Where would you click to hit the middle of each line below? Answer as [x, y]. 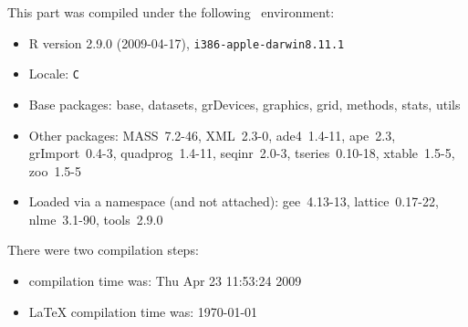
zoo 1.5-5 [55, 170]
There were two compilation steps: [103, 250]
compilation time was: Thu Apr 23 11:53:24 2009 [165, 281]
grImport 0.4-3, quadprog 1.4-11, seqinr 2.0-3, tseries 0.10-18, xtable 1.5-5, [242, 153]
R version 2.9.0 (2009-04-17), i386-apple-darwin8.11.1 [187, 42]
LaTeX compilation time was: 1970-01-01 [143, 311]
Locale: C [54, 74]
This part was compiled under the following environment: [171, 12]
